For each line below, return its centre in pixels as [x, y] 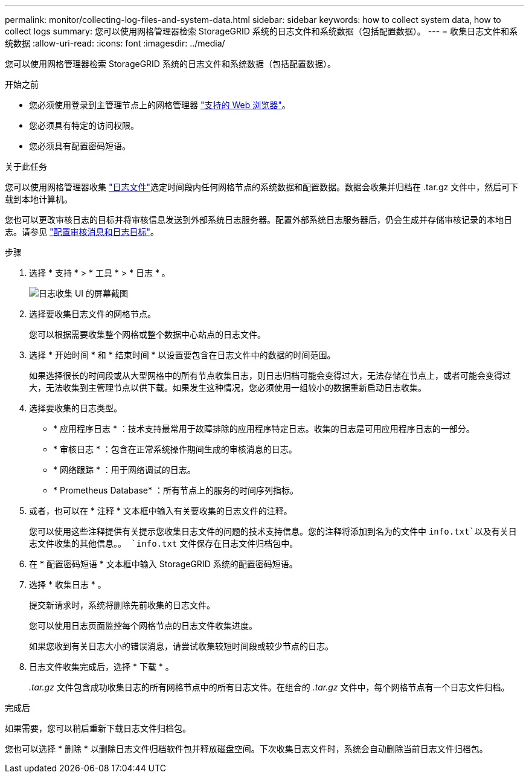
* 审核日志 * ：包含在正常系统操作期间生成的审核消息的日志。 [175, 449]
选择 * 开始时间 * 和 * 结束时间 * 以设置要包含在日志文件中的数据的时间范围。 [182, 355]
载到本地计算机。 [39, 199]
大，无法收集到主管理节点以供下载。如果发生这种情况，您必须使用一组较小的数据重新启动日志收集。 [228, 387]
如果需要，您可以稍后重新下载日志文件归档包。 [98, 728]
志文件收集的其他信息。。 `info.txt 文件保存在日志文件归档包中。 [164, 543]
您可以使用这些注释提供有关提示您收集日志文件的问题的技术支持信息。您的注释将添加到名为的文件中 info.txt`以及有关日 [273, 531]
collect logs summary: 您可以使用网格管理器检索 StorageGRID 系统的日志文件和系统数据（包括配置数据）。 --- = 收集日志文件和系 [261, 31]
